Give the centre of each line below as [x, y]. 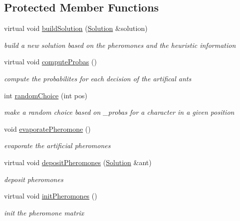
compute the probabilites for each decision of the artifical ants [98, 78]
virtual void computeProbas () [50, 62]
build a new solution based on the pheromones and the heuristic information [120, 45]
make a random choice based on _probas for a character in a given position [119, 112]
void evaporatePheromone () [47, 128]
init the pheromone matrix [44, 212]
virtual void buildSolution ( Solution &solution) [76, 28]
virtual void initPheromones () [51, 196]
